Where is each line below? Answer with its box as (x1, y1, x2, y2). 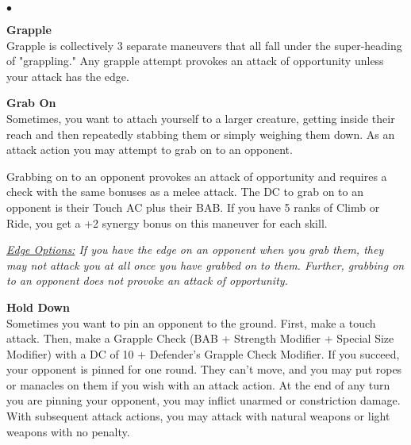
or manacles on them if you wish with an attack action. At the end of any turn (6, 376, 390, 393)
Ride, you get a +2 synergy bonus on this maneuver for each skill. (6, 214, 328, 231)
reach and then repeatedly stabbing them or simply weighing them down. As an (6, 125, 395, 142)
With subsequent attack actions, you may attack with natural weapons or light (6, 408, 390, 424)
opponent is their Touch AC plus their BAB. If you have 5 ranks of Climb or (6, 198, 380, 215)
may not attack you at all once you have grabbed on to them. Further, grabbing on (6, 256, 405, 273)
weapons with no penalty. (6, 423, 130, 439)
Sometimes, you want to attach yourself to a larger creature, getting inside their (6, 109, 395, 126)
